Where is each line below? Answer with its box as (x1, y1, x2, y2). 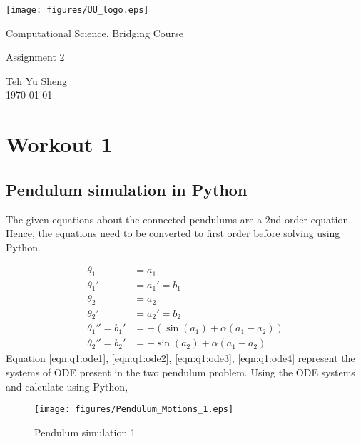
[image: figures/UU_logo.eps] (6, 5, 149, 15)
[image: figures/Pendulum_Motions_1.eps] (34, 404, 234, 415)
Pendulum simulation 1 (34, 424, 136, 439)
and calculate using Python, (6, 378, 128, 393)
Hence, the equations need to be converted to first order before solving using (6, 226, 340, 241)
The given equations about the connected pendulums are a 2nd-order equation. (6, 211, 352, 226)
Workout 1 (6, 129, 113, 159)
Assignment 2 (6, 49, 65, 64)
